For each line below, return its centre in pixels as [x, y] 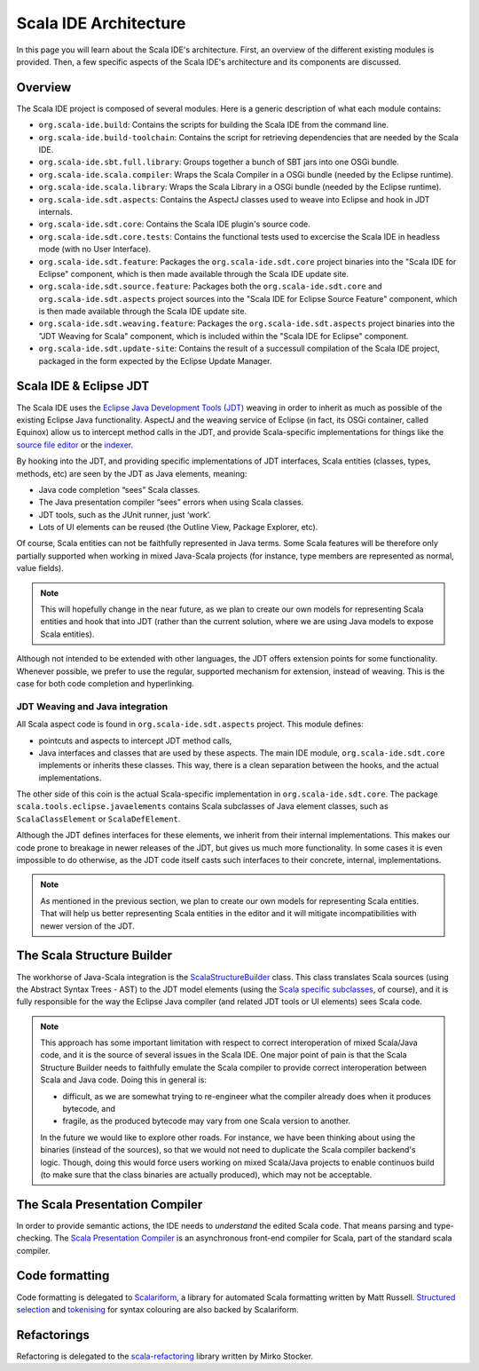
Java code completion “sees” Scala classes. [119, 489]
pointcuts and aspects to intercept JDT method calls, [135, 741]
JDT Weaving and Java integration [92, 706]
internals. [55, 211]
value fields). [40, 568]
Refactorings [53, 1335]
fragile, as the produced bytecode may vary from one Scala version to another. [207, 1121]
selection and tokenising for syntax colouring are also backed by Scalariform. [157, 1309]
